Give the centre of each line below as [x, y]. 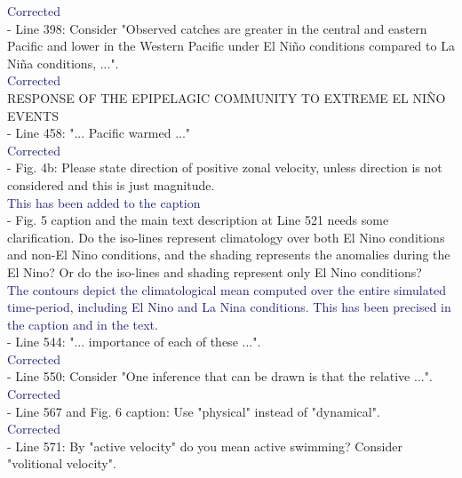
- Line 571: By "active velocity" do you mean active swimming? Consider [205, 446]
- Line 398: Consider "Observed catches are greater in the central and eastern [217, 28]
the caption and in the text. [83, 324]
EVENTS [33, 115]
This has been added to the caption [104, 202]
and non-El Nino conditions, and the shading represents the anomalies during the [229, 255]
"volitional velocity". [62, 463]
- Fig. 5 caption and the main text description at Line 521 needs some [198, 220]
